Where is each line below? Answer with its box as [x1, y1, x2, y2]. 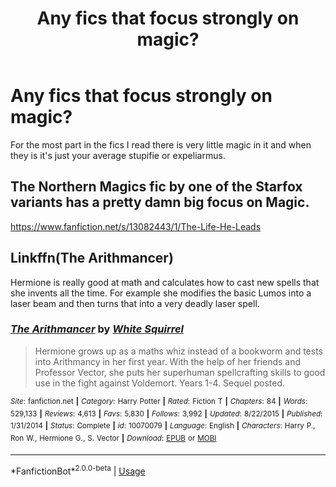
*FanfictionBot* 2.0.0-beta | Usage [10, 463, 146, 477]
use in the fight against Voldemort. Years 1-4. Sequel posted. [34, 377, 286, 389]
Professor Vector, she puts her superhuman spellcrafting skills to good [34, 366, 326, 378]
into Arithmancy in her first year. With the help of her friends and [34, 355, 302, 367]
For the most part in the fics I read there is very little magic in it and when [10, 138, 312, 151]
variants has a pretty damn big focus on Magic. [10, 194, 310, 211]
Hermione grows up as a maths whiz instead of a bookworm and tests [34, 345, 323, 357]
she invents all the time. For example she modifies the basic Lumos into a [10, 287, 312, 299]
